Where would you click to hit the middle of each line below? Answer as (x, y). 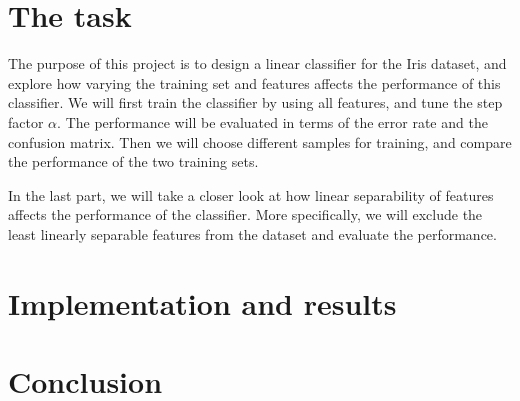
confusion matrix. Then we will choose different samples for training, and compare (260, 141)
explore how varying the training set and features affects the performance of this (254, 82)
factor (26, 121)
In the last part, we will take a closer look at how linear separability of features (251, 194)
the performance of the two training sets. (133, 161)
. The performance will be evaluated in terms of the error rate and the (272, 121)
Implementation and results (202, 302)
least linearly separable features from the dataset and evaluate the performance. (252, 233)
